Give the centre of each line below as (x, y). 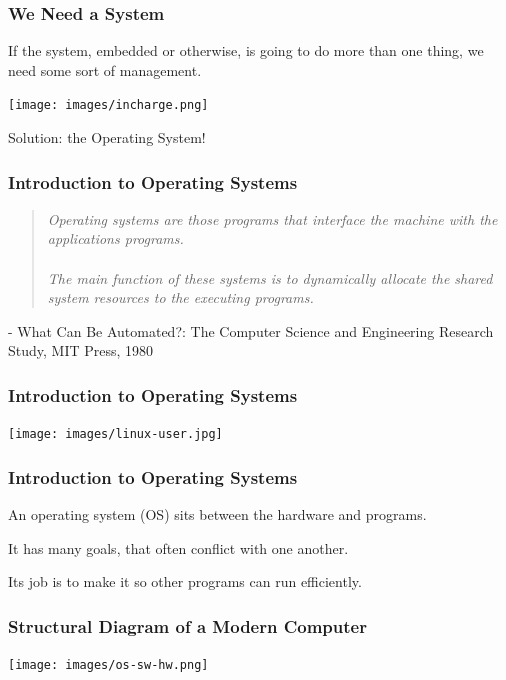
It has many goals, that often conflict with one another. (178, 547)
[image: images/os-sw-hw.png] (108, 665)
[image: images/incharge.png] (108, 105)
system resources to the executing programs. (180, 297)
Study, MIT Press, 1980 (81, 350)
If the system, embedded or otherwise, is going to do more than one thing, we (246, 50)
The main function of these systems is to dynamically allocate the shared (270, 277)
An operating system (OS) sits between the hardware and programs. (217, 514)
